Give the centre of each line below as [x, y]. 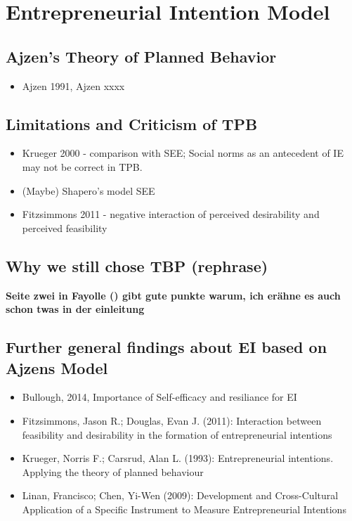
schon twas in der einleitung [75, 309]
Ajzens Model [57, 367]
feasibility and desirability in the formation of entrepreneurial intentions [177, 434]
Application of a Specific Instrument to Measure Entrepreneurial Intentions [184, 509]
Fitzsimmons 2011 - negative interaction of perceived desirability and [171, 214]
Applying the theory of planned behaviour [113, 471]
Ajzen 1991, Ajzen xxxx [73, 85]
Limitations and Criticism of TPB [132, 123]
